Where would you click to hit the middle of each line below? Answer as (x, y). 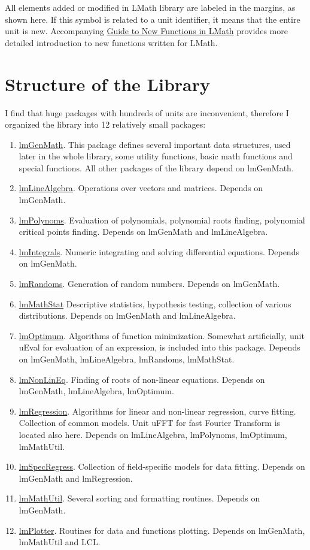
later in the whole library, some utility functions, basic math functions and (156, 156)
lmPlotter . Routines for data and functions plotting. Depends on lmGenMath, (162, 530)
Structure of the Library (107, 84)
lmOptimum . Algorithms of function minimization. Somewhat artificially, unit (162, 335)
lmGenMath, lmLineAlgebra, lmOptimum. (96, 391)
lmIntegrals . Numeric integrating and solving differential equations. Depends (159, 251)
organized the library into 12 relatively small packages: (105, 124)
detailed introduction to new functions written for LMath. (111, 42)
